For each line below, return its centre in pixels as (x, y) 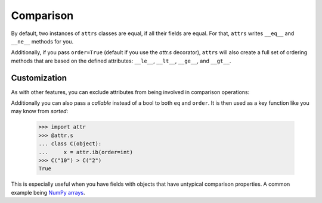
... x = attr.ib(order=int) (86, 152)
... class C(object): (70, 144)
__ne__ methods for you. (42, 41)
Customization (39, 78)
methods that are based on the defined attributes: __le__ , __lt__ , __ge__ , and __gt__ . (121, 61)
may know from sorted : (40, 111)
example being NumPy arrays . (48, 192)
